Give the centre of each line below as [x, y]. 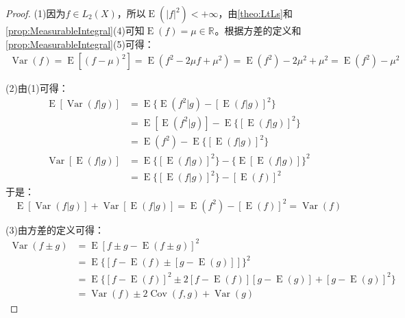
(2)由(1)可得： [37, 88]
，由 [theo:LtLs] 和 [255, 13]
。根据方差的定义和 [258, 30]
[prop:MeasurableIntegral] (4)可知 [75, 30]
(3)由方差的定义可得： [55, 229]
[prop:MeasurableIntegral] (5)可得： [80, 44]
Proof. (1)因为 [36, 13]
